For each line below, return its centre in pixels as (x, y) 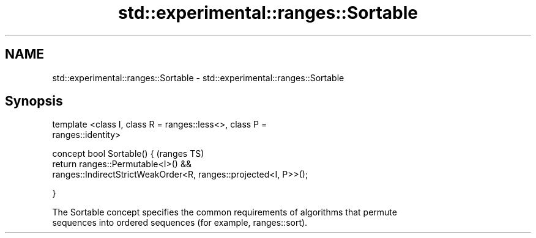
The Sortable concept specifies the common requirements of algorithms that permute (225, 212)
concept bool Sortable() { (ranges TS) (128, 154)
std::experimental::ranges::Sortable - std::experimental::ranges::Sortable (198, 78)
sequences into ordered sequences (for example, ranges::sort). (180, 223)
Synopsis (34, 101)
